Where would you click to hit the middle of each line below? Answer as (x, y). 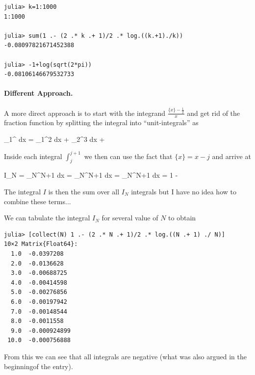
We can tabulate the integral (47, 218)
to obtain (182, 218)
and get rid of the (214, 113)
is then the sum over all (84, 191)
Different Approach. (38, 93)
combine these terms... (38, 201)
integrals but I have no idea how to (184, 191)
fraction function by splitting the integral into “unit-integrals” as (101, 122)
